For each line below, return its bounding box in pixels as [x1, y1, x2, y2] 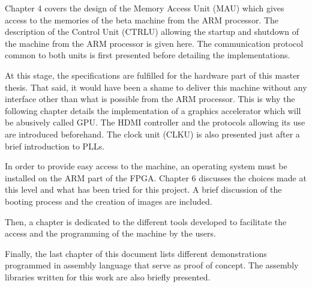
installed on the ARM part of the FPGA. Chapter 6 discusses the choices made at [5, 171, 307, 184]
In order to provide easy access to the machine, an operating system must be [5, 160, 287, 172]
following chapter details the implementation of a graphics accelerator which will [5, 104, 301, 116]
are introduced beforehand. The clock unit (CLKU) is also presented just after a [5, 127, 300, 140]
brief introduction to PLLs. [5, 139, 105, 152]
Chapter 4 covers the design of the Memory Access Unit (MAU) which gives [5, 2, 284, 14]
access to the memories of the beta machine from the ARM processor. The [5, 13, 279, 26]
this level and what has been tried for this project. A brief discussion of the [5, 183, 282, 196]
